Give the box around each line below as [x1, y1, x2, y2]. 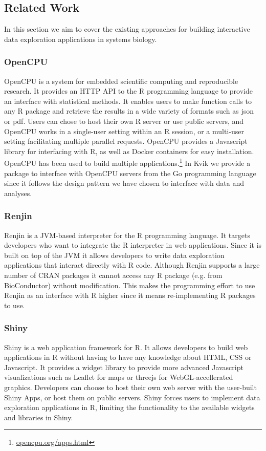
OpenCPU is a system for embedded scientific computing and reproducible [4, 75, 238, 86]
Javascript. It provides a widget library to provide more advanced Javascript [4, 361, 243, 372]
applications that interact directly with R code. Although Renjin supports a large [4, 260, 260, 270]
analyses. [4, 187, 32, 198]
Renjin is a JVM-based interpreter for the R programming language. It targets [4, 229, 250, 240]
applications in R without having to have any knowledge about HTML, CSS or [4, 352, 252, 362]
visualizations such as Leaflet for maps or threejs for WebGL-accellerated [4, 372, 233, 382]
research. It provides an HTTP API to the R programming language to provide [4, 85, 253, 96]
